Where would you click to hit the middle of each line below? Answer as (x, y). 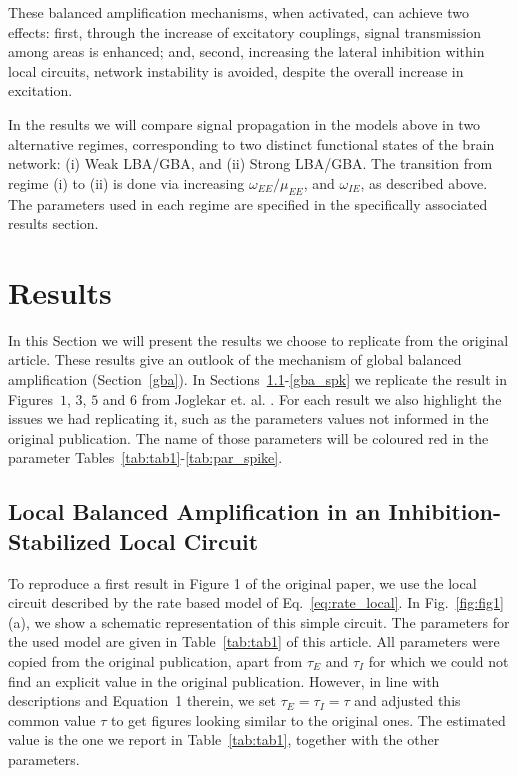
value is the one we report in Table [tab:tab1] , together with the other (224, 739)
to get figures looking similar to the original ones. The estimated (308, 719)
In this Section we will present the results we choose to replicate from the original (258, 339)
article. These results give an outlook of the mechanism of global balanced (235, 359)
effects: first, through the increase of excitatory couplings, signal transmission (244, 31)
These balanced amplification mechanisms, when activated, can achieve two (239, 12)
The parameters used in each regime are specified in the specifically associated (248, 203)
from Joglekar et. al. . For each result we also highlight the (321, 398)
